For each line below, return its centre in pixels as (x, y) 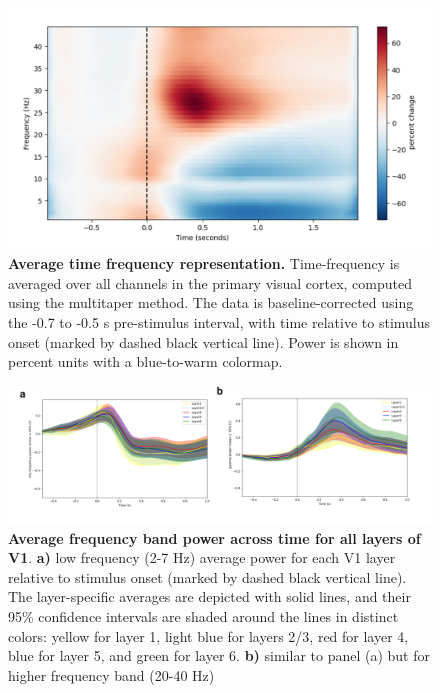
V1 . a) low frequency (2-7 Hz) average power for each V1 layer (202, 557)
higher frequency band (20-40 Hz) (111, 674)
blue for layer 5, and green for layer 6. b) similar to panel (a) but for (219, 655)
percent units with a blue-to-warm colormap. (145, 361)
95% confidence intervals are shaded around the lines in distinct (203, 616)
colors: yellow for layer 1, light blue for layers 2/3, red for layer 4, (208, 635)
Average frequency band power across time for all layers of (214, 537)
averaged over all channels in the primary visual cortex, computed (210, 282)
